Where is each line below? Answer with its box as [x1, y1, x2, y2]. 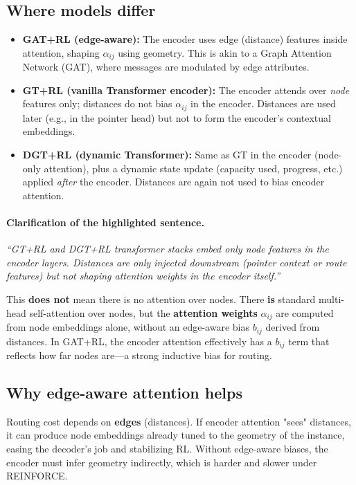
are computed [276, 305, 334, 320]
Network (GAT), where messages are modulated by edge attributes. [22, 60, 310, 74]
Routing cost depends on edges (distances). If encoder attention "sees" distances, [6, 414, 351, 428]
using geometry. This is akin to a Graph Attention [118, 45, 332, 60]
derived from [265, 320, 320, 334]
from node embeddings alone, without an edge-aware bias [6, 320, 250, 334]
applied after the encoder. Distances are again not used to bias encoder [22, 174, 325, 189]
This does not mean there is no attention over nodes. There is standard [6, 292, 316, 306]
